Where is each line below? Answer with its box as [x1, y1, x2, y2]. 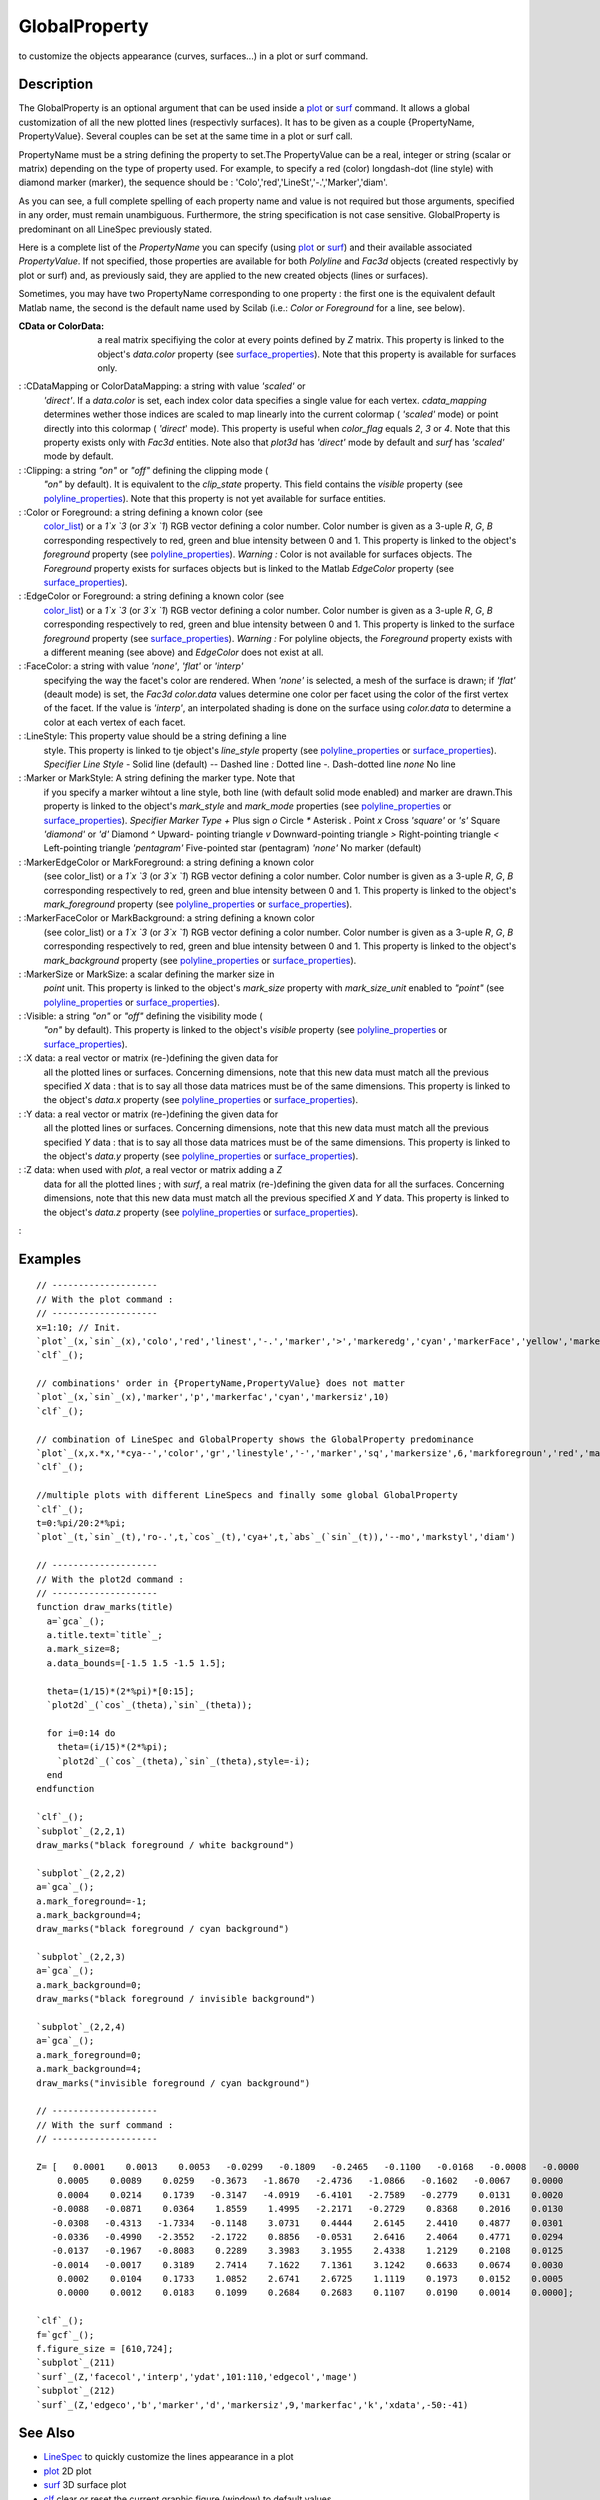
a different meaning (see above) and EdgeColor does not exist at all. [43, 646, 324, 658]
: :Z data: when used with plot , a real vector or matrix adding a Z [18, 1164, 283, 1176]
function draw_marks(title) [36, 1601, 174, 1613]
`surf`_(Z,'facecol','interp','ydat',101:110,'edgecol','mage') [36, 2371, 359, 2382]
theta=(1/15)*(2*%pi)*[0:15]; [46, 1685, 195, 1697]
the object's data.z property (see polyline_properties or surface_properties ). [43, 1206, 359, 1218]
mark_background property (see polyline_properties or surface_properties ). [43, 954, 357, 966]
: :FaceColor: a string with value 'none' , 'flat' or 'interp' [18, 660, 244, 672]
